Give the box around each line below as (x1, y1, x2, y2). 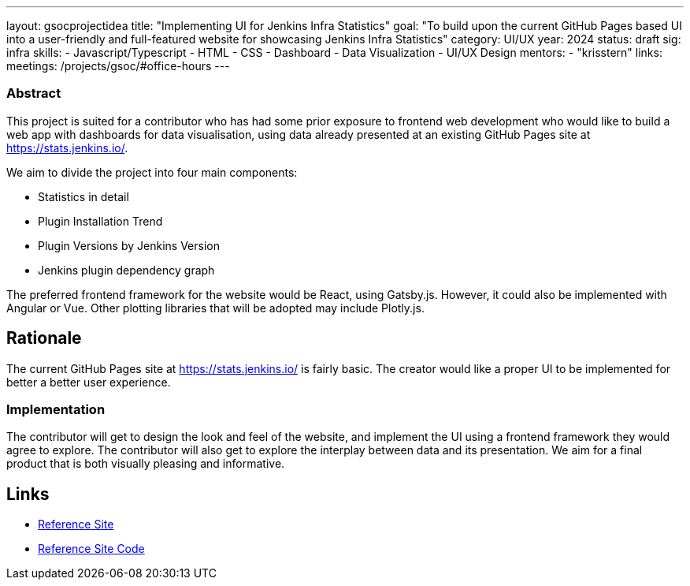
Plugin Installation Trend (38, 214, 163, 228)
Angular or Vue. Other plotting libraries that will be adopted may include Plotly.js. (6, 300, 425, 315)
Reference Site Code (38, 542, 145, 556)
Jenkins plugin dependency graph (38, 263, 215, 277)
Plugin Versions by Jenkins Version (38, 238, 220, 252)
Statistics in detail (38, 189, 129, 203)
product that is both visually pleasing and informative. (6, 457, 285, 471)
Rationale (6, 328, 82, 349)
